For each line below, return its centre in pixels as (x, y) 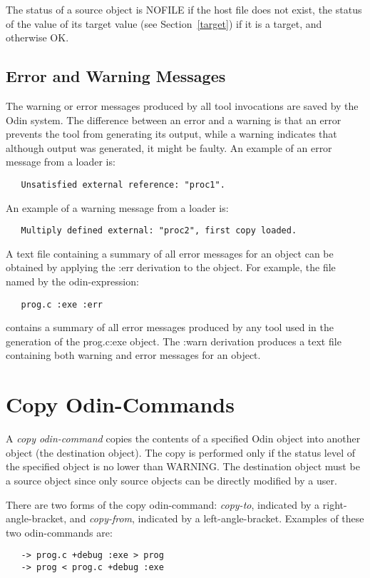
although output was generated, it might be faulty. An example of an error (169, 147)
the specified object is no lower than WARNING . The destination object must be (183, 466)
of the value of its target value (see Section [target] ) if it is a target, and (164, 23)
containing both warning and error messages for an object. (133, 355)
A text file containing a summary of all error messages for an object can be (170, 253)
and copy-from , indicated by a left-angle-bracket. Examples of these (217, 518)
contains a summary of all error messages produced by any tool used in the (170, 327)
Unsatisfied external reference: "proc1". (123, 184)
